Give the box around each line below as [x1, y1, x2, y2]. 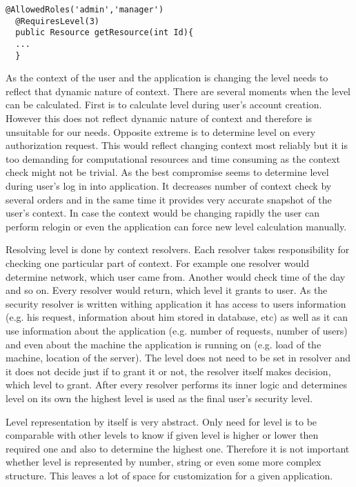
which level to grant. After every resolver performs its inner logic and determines [6, 377, 347, 392]
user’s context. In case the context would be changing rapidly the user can [6, 206, 320, 220]
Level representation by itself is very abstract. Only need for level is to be [6, 414, 317, 428]
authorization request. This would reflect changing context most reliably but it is [6, 138, 348, 152]
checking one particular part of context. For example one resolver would [6, 256, 309, 270]
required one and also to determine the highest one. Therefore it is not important [6, 441, 350, 455]
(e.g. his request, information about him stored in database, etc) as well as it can [6, 310, 348, 324]
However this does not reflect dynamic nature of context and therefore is [6, 111, 313, 126]
